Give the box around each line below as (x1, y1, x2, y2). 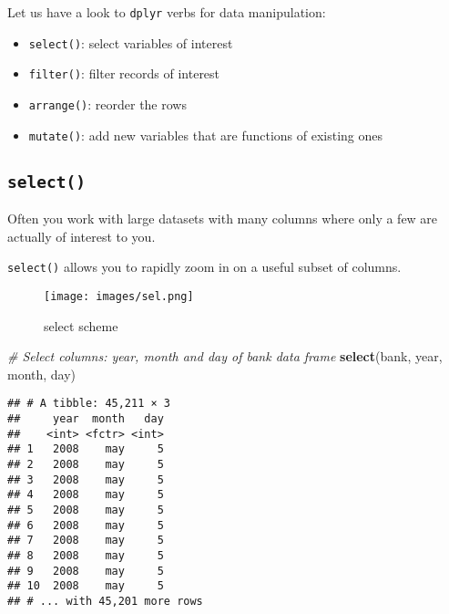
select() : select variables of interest (28, 33, 233, 52)
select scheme (44, 316, 118, 335)
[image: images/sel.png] (44, 289, 194, 303)
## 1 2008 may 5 (7, 442, 164, 456)
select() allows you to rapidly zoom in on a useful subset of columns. (7, 257, 402, 276)
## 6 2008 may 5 (7, 518, 164, 532)
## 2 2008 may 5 (7, 457, 164, 471)
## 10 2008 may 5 (7, 579, 164, 593)
